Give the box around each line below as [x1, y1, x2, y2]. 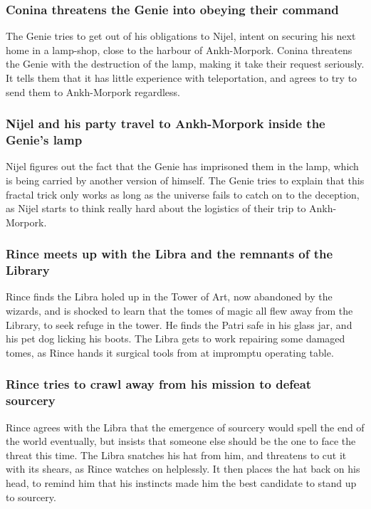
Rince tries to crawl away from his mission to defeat [6, 375, 312, 393]
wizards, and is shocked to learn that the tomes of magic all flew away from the [6, 303, 353, 318]
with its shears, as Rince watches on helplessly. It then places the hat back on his [6, 461, 360, 476]
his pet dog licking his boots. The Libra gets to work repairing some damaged [6, 331, 345, 346]
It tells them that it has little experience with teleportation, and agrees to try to [6, 70, 357, 85]
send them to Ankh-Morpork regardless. [6, 84, 181, 99]
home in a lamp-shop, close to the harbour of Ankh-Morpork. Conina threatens [6, 42, 352, 57]
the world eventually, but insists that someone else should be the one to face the [6, 434, 356, 448]
